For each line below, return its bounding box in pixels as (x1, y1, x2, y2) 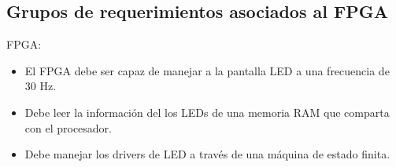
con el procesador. (24, 119, 113, 136)
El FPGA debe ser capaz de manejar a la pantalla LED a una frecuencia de (24, 62, 390, 78)
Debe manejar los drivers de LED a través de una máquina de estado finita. (24, 146, 390, 162)
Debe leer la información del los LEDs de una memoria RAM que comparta (24, 103, 390, 120)
